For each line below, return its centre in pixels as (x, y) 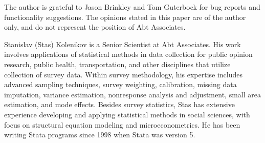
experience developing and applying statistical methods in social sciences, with (127, 114)
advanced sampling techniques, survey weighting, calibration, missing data (120, 84)
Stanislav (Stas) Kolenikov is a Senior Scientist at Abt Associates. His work (123, 44)
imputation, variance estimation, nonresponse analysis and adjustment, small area (132, 94)
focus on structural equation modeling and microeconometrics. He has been (122, 124)
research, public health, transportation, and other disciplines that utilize (117, 64)
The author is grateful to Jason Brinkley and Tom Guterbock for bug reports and (132, 7)
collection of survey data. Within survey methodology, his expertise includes (124, 74)
